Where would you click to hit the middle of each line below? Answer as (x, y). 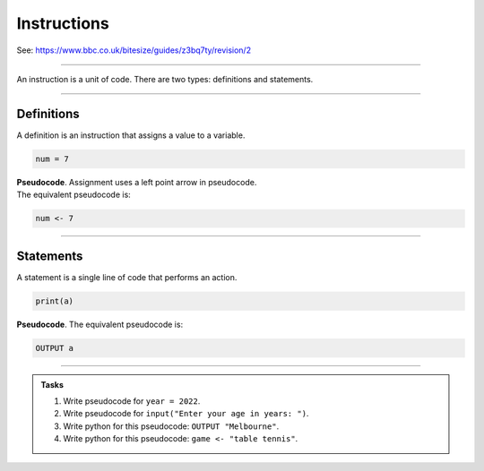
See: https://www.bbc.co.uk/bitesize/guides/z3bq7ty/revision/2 (134, 50)
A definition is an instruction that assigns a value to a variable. (131, 135)
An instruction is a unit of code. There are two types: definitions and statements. (165, 79)
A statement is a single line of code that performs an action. (127, 277)
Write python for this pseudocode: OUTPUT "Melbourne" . (171, 426)
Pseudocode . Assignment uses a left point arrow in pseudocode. (137, 182)
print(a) (55, 301)
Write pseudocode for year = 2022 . (132, 401)
